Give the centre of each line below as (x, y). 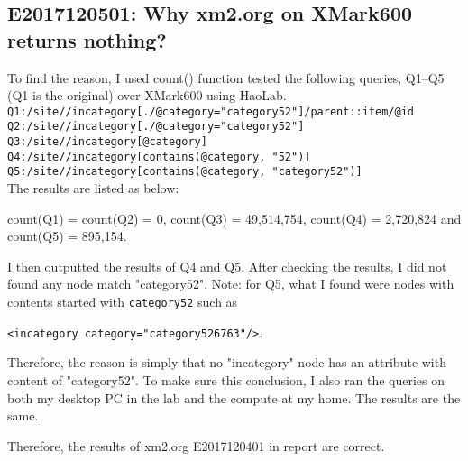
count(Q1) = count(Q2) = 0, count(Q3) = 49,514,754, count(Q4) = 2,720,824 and (234, 218)
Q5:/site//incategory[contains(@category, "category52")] (185, 172)
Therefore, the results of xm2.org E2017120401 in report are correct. (196, 445)
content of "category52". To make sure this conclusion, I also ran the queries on (226, 379)
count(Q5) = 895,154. (67, 236)
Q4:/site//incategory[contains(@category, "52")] (159, 157)
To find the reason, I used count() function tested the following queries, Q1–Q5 (226, 77)
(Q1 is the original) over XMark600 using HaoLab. (147, 95)
